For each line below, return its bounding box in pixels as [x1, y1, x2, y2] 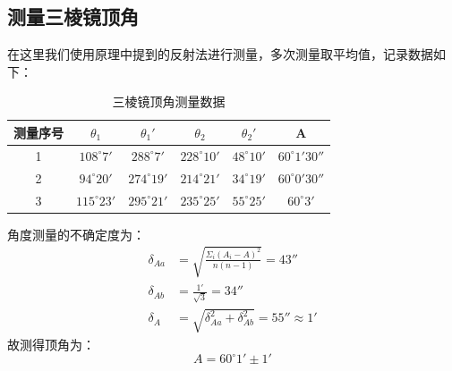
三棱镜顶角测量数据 [112, 92, 226, 111]
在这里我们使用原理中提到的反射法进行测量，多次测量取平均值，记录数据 [7, 45, 433, 63]
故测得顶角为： [7, 334, 95, 353]
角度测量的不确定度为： [7, 224, 145, 243]
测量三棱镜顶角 [7, 3, 139, 30]
